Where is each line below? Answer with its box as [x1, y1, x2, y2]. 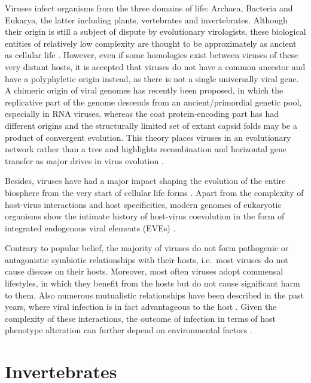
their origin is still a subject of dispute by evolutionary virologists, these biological [5, 25, 306, 38]
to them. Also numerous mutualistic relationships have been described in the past [5, 288, 304, 301]
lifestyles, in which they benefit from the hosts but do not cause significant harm [5, 277, 300, 289]
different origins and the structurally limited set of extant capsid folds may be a [5, 119, 297, 131]
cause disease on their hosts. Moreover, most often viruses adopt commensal [5, 265, 283, 278]
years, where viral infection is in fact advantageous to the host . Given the [5, 300, 277, 313]
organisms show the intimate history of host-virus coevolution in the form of [5, 210, 285, 222]
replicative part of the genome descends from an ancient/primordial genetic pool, [5, 95, 302, 108]
